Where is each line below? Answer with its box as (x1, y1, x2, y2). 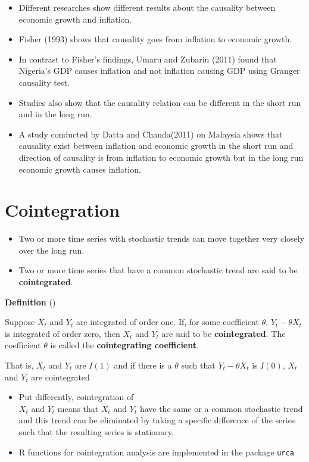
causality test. (18, 76, 70, 88)
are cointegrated (31, 370, 90, 383)
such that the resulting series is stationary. (18, 425, 174, 438)
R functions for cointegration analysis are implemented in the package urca (18, 445, 294, 458)
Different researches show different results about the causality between (18, 1, 276, 13)
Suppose (5, 316, 35, 328)
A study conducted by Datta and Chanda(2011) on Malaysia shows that (18, 127, 283, 140)
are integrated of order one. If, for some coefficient (76, 316, 259, 328)
